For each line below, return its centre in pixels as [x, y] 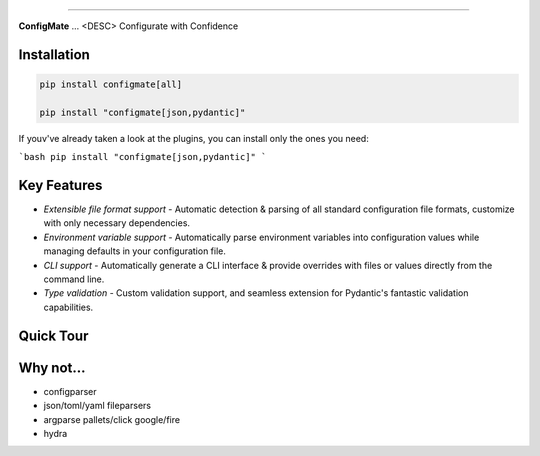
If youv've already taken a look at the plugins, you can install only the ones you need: [193, 138]
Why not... [52, 367]
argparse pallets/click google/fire [111, 419]
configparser [70, 391]
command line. [74, 279]
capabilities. [68, 307]
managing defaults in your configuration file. [135, 251]
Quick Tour [53, 335]
